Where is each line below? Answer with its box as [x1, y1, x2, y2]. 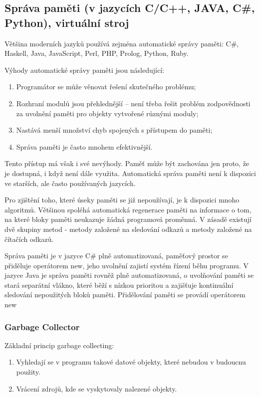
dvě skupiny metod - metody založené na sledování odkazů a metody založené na [4, 223, 252, 234]
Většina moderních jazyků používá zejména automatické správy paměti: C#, [4, 38, 239, 48]
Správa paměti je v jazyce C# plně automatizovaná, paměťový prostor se [4, 250, 228, 261]
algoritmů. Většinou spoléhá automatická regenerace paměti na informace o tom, [4, 204, 252, 214]
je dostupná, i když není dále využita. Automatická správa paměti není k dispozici [4, 168, 256, 178]
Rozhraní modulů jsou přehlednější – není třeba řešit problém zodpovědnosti [16, 98, 251, 108]
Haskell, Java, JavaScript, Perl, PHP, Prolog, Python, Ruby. [4, 48, 189, 58]
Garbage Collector [4, 320, 80, 333]
